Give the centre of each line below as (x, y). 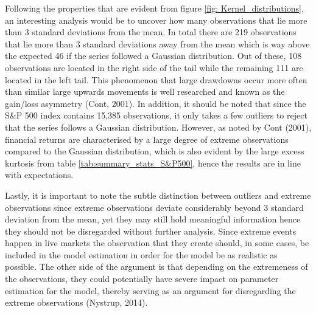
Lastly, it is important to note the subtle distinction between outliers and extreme (158, 195)
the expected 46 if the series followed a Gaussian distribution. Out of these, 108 (153, 56)
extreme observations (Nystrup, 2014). (76, 302)
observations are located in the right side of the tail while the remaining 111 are (154, 67)
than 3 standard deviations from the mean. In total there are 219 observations (151, 32)
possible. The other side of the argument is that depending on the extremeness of (156, 267)
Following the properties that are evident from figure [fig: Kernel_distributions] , (154, 8)
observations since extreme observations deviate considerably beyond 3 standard (154, 207)
